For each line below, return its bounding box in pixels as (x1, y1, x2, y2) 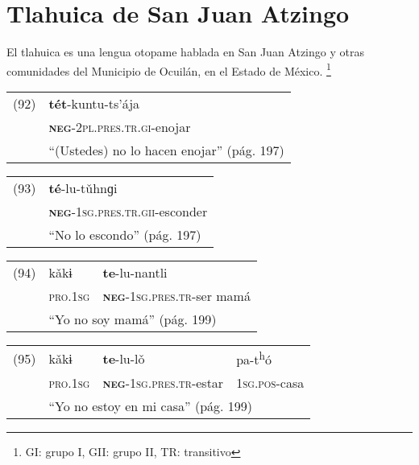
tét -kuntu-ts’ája (48, 93, 140, 113)
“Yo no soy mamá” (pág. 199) (48, 309, 217, 328)
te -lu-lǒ (102, 348, 145, 368)
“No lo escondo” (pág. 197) (48, 224, 201, 244)
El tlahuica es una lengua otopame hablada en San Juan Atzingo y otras (6, 43, 364, 60)
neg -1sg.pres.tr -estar (102, 373, 224, 393)
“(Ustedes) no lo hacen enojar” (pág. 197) (48, 140, 284, 159)
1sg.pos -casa (236, 373, 305, 393)
